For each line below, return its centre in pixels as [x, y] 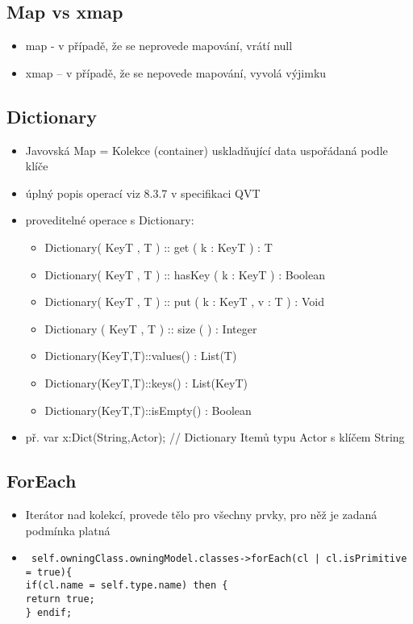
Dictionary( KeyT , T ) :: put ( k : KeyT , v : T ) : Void [184, 302]
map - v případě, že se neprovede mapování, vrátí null [159, 46]
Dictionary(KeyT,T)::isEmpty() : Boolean [148, 410]
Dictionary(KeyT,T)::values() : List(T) [141, 356]
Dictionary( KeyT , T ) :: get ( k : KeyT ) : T [159, 247]
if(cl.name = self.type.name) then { [127, 586]
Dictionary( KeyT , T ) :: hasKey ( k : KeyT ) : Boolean [185, 274]
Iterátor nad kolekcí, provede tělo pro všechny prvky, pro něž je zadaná [201, 514]
